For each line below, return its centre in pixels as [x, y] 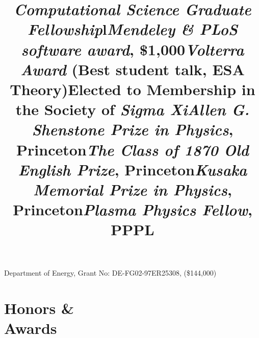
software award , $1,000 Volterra [133, 49]
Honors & [39, 308]
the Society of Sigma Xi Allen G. [133, 109]
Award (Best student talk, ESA [133, 69]
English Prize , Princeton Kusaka [133, 169]
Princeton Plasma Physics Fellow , [133, 210]
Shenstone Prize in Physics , [133, 129]
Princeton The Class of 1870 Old [133, 149]
